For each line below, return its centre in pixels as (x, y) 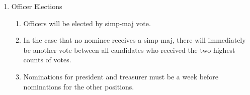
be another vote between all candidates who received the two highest (129, 50)
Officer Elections (37, 6)
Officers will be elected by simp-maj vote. (87, 23)
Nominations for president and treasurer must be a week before (121, 76)
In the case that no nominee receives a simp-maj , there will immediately (135, 40)
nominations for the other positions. (79, 86)
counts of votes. (47, 60)
